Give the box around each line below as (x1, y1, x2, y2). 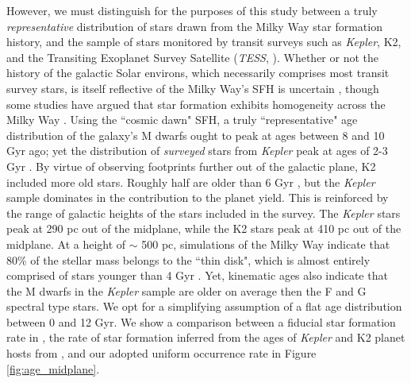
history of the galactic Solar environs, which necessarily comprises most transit (6, 64, 390, 81)
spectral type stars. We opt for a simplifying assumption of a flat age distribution (6, 298, 402, 315)
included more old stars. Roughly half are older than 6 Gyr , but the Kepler (6, 173, 375, 190)
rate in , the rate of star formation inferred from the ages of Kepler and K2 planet (6, 329, 405, 346)
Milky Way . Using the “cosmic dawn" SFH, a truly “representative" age (6, 111, 358, 128)
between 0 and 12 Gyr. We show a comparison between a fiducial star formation (6, 313, 396, 330)
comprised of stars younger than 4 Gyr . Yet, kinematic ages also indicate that (6, 267, 388, 284)
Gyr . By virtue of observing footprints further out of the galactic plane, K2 (6, 157, 376, 174)
